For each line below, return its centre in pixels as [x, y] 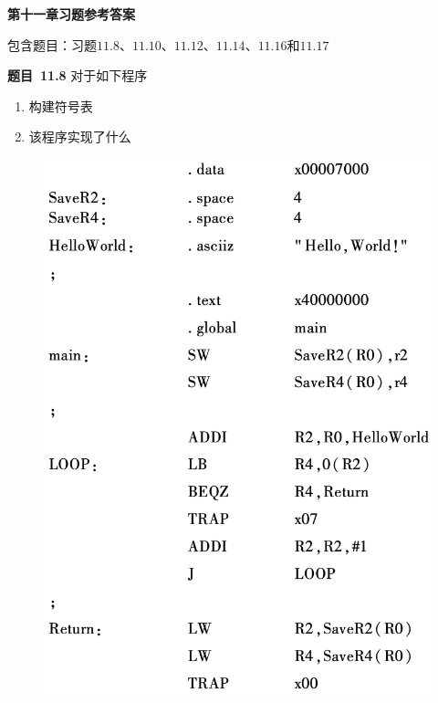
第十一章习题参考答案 [71, 14]
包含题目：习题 [52, 44]
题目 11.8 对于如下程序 [78, 75]
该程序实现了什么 [80, 136]
